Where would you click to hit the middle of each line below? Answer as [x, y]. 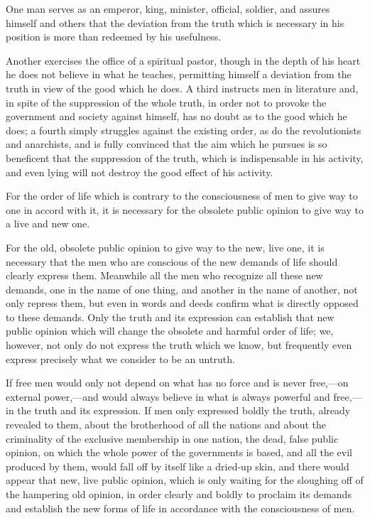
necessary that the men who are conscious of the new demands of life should [172, 261]
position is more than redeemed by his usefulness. [114, 37]
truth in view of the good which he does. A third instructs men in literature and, [182, 88]
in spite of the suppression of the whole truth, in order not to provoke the [166, 102]
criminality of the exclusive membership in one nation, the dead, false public [172, 438]
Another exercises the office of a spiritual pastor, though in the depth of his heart [183, 60]
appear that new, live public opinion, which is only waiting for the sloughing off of [185, 480]
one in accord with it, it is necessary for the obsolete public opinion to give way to [185, 209]
